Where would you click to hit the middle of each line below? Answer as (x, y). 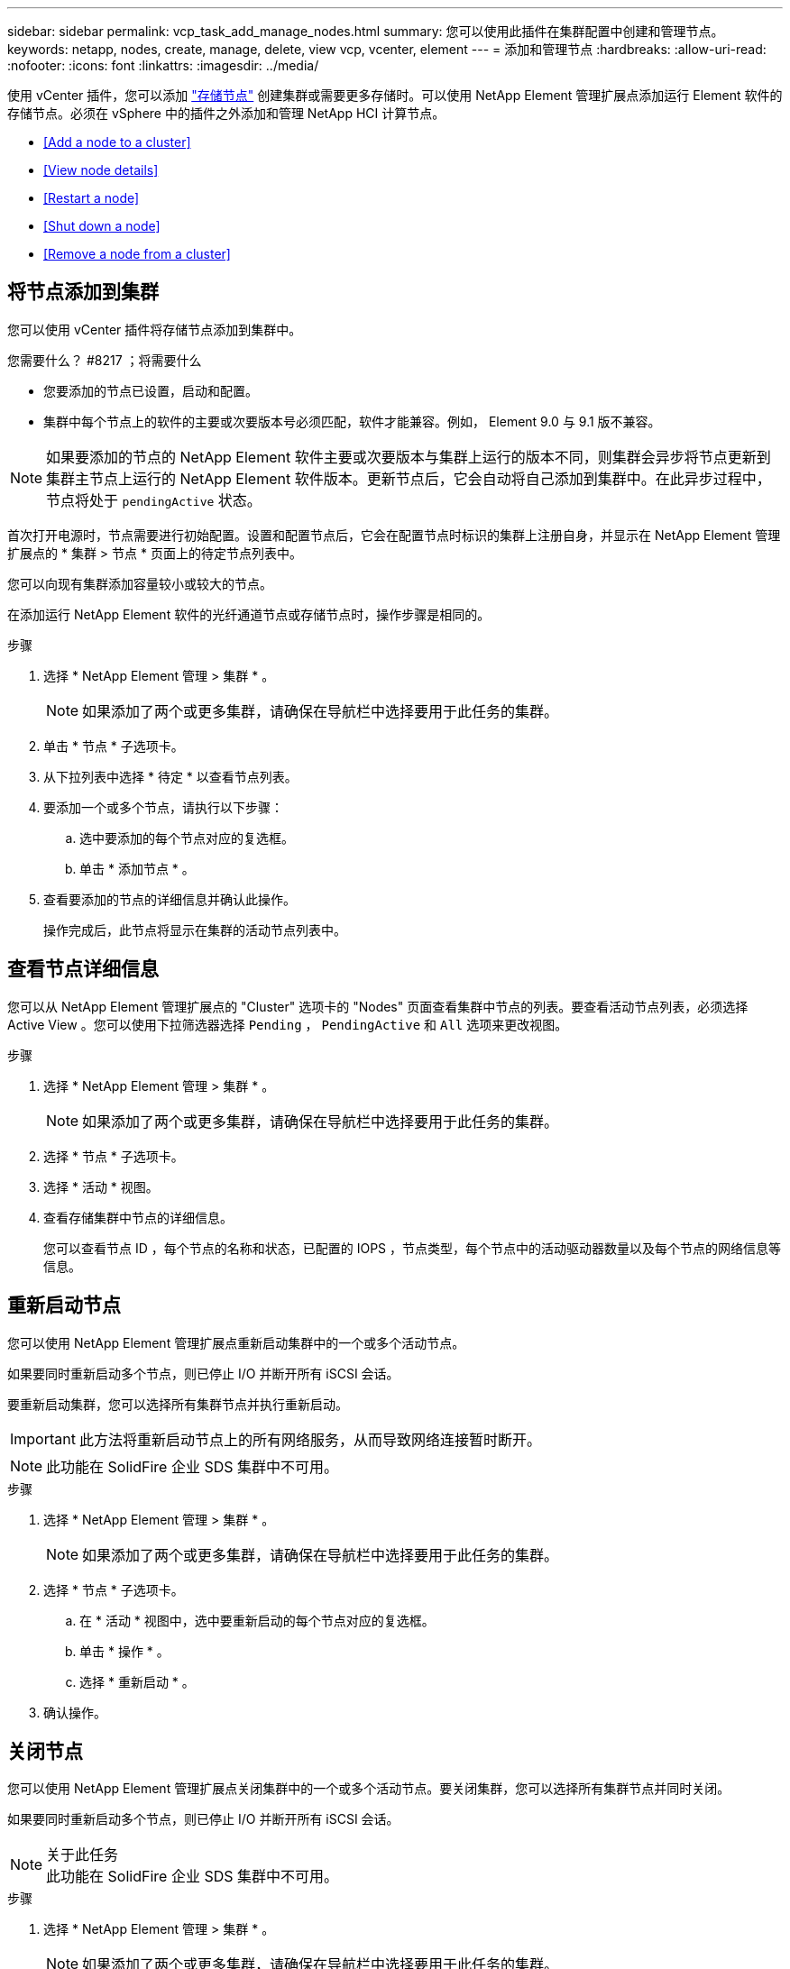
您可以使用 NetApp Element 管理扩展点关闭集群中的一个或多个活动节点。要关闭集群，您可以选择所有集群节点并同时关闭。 (369, 1789)
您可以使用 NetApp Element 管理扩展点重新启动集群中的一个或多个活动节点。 (236, 1342)
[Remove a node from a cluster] (137, 254)
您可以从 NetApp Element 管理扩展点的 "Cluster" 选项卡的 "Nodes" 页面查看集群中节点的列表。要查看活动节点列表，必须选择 (378, 1006)
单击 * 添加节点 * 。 (137, 868)
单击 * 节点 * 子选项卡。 (114, 746)
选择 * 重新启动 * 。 (137, 1681)
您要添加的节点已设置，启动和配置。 (151, 390)
